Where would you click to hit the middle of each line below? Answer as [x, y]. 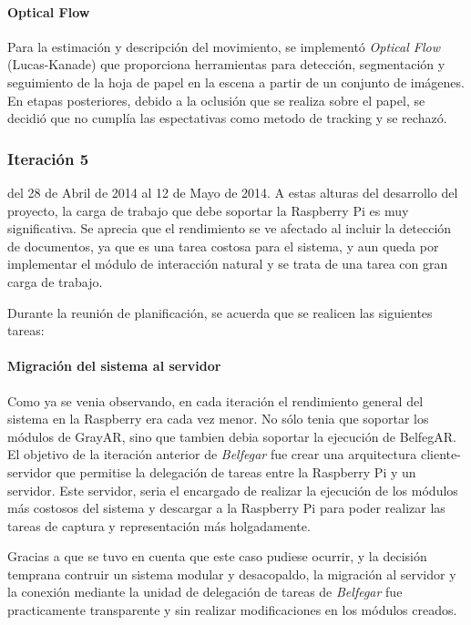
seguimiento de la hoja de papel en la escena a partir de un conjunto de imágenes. [236, 82]
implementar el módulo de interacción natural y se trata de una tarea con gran [228, 264]
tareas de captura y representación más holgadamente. [159, 525]
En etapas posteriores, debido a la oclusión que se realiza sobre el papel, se [216, 100]
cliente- [440, 454]
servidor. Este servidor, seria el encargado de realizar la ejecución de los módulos [233, 490]
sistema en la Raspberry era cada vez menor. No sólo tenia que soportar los [218, 419]
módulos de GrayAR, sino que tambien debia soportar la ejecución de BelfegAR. [232, 436]
